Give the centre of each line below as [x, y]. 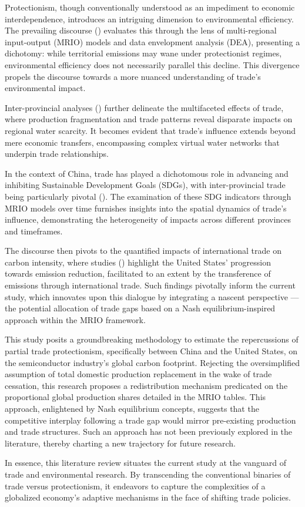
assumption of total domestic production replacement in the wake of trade [138, 374]
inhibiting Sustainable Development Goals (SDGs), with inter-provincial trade [145, 185]
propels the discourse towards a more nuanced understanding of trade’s [133, 76]
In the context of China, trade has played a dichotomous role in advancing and [147, 173]
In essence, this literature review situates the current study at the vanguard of [146, 463]
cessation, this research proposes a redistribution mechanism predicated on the [146, 385]
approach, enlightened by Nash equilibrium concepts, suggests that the [132, 408]
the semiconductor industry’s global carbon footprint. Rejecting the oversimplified [152, 362]
